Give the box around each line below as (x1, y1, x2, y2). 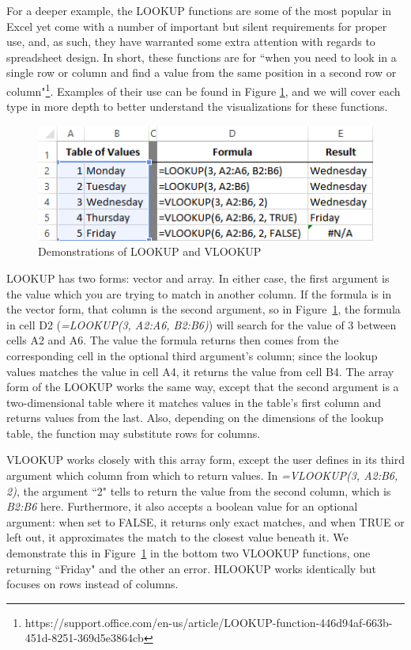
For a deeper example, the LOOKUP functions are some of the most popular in (6, 2, 392, 18)
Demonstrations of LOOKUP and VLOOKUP (38, 243, 262, 260)
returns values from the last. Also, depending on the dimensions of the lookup (6, 409, 383, 426)
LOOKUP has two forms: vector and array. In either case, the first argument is (6, 269, 390, 286)
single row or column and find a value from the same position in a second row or (6, 64, 397, 81)
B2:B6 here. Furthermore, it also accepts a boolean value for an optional (6, 498, 358, 515)
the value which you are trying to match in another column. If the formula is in (6, 285, 392, 302)
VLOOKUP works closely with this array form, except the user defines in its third (6, 451, 405, 468)
